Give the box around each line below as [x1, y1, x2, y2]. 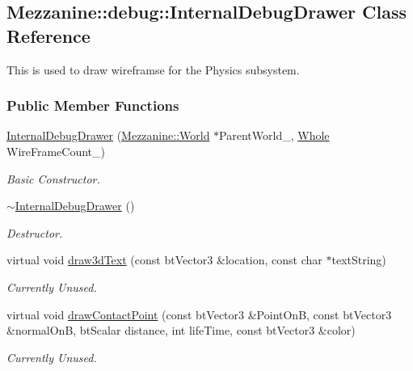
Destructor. [6, 224, 63, 241]
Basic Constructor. [6, 170, 100, 187]
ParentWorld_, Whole [219, 127, 330, 144]
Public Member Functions [6, 95, 179, 116]
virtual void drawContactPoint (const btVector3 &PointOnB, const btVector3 [6, 306, 392, 323]
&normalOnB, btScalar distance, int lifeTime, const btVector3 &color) [6, 322, 356, 339]
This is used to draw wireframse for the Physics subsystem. [6, 61, 300, 78]
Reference [6, 23, 91, 48]
